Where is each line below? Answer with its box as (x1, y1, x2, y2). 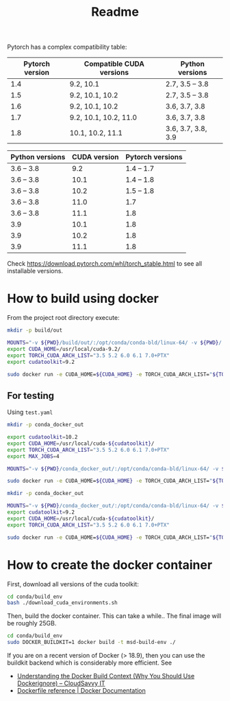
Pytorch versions (125, 152, 183, 162)
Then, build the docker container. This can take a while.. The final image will (7, 612, 221, 620)
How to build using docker (7, 291, 159, 306)
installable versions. (7, 267, 64, 275)
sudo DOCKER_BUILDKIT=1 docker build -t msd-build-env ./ (7, 639, 176, 646)
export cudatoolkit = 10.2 (7, 434, 78, 441)
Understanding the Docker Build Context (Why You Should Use (16, 672, 195, 680)
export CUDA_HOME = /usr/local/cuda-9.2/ (7, 345, 121, 352)
